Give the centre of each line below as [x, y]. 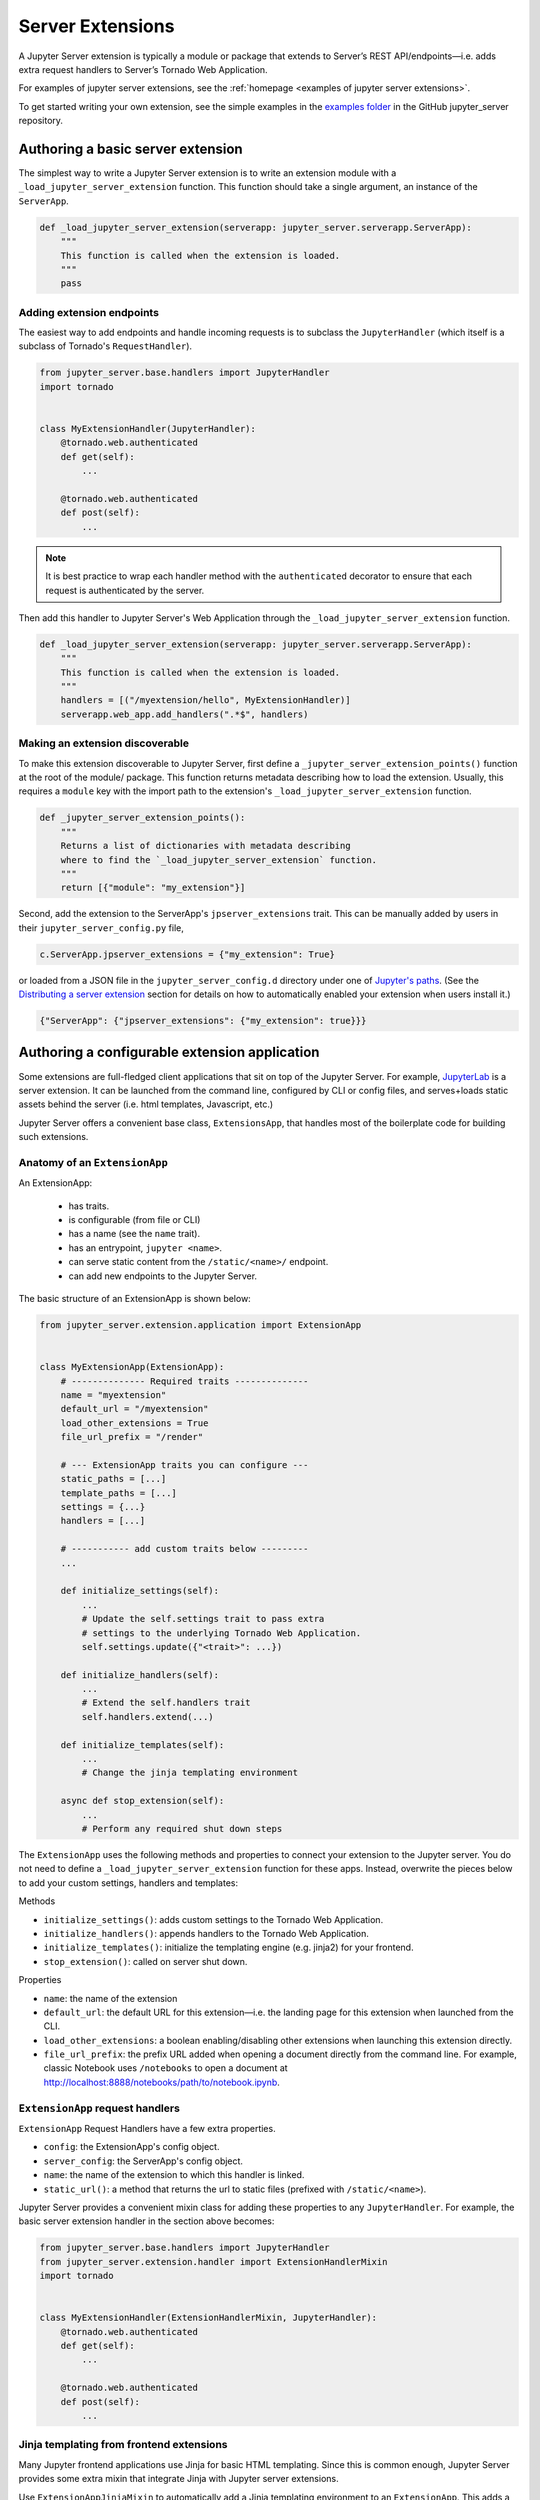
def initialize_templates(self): [142, 1744]
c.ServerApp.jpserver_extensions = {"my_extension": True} [187, 954]
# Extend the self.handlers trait [166, 1703]
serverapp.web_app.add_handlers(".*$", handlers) [184, 714]
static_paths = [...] [113, 1479]
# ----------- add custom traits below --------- [184, 1549]
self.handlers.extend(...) [147, 1716]
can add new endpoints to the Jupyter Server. [163, 1276]
